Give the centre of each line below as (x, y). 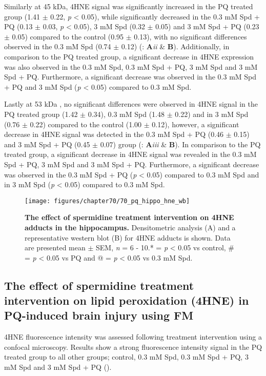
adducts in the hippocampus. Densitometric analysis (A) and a (130, 227)
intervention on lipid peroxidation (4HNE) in (127, 300)
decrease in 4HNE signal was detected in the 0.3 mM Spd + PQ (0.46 (114, 134)
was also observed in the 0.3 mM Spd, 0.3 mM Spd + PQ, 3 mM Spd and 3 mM (131, 66)
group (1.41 (22, 16)
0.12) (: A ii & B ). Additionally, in (175, 46)
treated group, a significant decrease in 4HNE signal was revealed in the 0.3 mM (130, 154)
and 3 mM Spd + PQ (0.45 (47, 144)
